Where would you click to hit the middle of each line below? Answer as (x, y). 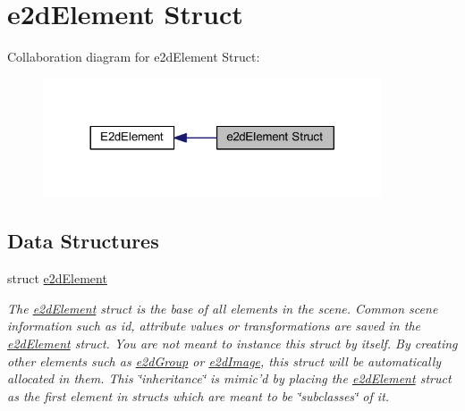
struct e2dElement (57, 278)
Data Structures (83, 241)
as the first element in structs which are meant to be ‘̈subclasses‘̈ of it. (199, 395)
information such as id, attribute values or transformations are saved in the (214, 326)
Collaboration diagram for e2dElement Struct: (134, 57)
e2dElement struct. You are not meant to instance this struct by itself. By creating (232, 343)
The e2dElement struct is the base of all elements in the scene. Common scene (223, 308)
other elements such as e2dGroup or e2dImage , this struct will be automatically (224, 361)
